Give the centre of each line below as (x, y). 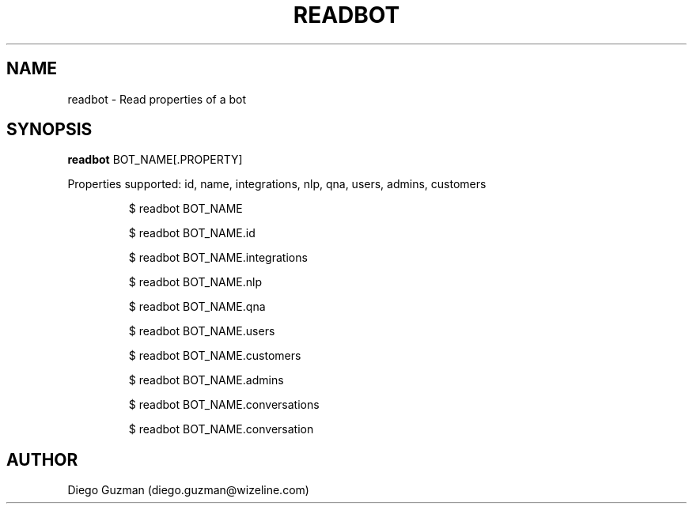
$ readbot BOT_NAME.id (192, 233)
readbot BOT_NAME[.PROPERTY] (155, 160)
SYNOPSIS (49, 130)
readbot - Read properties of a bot (157, 99)
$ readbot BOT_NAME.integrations (218, 258)
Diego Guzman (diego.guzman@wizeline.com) (188, 490)
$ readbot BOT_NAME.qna (197, 307)
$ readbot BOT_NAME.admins (206, 380)
